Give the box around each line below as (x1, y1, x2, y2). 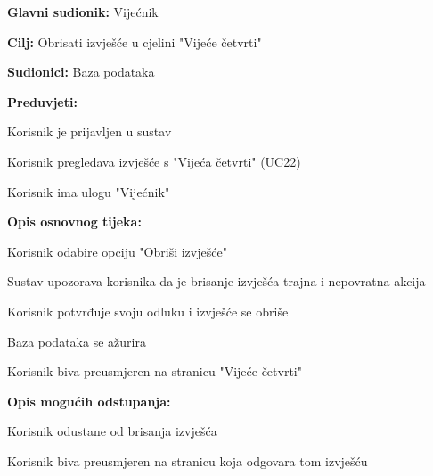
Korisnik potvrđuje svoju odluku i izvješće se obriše (7, 301, 289, 320)
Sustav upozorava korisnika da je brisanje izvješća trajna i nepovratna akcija (7, 272, 426, 291)
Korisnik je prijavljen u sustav (7, 122, 172, 141)
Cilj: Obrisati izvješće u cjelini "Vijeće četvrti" (7, 32, 262, 51)
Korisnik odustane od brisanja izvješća (7, 422, 217, 440)
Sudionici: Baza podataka (7, 62, 155, 81)
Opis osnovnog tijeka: (7, 212, 142, 231)
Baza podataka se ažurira (7, 332, 146, 350)
